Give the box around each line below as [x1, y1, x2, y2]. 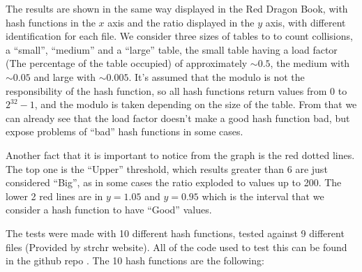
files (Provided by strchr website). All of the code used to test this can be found [6, 239, 347, 254]
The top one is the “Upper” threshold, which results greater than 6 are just [6, 161, 328, 176]
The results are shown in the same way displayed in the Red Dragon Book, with [6, 1, 348, 15]
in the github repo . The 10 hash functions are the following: [6, 253, 264, 268]
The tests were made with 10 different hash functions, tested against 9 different [6, 225, 345, 240]
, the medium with [270, 56, 350, 70]
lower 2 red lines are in [6, 188, 103, 203]
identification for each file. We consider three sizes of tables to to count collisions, [6, 29, 353, 43]
